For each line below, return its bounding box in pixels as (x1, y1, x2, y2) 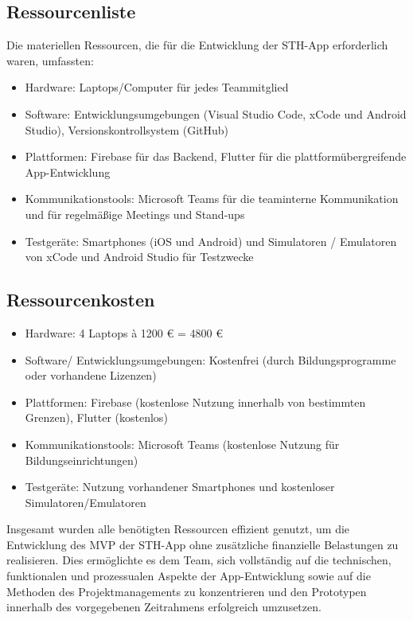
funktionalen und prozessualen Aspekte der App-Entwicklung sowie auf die (6, 567, 371, 584)
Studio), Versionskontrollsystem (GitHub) (25, 121, 229, 138)
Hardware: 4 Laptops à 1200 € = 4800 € (25, 324, 223, 341)
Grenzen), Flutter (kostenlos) (25, 409, 168, 426)
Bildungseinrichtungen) (25, 451, 138, 468)
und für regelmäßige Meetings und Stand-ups (25, 205, 245, 222)
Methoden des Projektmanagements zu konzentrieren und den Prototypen (6, 583, 367, 599)
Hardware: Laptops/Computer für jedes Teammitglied (25, 79, 289, 96)
